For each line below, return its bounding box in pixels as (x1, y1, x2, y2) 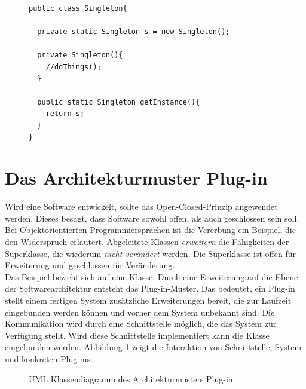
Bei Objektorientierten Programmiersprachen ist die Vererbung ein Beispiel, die (5, 223, 296, 236)
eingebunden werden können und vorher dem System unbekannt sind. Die (5, 305, 275, 318)
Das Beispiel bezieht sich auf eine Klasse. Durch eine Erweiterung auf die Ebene (5, 270, 298, 283)
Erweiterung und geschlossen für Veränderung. (5, 259, 175, 271)
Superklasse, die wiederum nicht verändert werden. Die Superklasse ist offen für (5, 247, 296, 259)
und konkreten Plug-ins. (5, 352, 93, 365)
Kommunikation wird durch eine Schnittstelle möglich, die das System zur (5, 317, 277, 330)
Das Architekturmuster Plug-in (5, 166, 268, 190)
